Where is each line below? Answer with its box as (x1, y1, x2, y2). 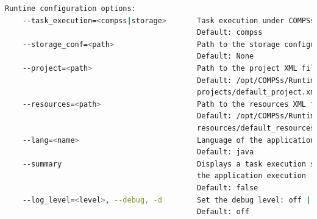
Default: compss (197, 28, 263, 37)
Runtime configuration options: (5, 4, 136, 13)
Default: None (197, 52, 254, 61)
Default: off (197, 207, 249, 217)
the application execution (197, 171, 306, 181)
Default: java (197, 148, 254, 157)
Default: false (197, 183, 258, 192)
